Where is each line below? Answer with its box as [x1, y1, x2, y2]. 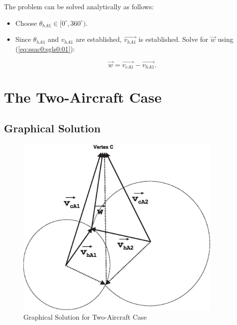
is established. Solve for [138, 34, 208, 44]
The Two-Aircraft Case [4, 87, 162, 107]
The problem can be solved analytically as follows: [4, 1, 154, 11]
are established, [75, 34, 122, 44]
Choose [15, 18, 37, 28]
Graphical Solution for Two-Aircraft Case [23, 311, 147, 322]
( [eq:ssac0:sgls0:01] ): [15, 43, 75, 54]
